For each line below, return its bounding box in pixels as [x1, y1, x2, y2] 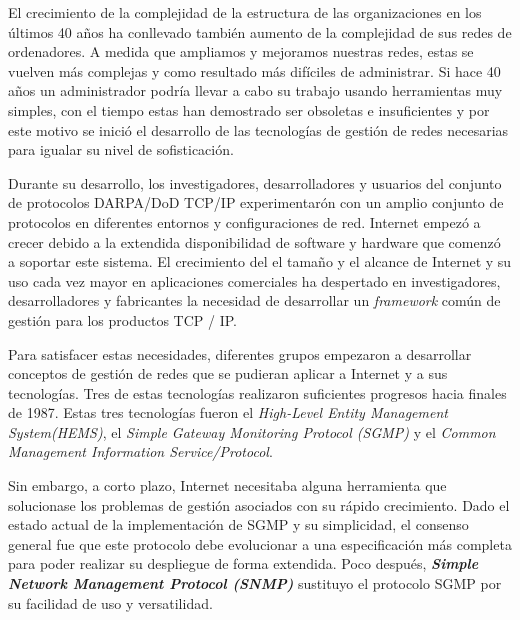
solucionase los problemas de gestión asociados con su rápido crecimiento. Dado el [8, 494, 510, 515]
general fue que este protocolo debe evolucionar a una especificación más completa [8, 533, 512, 554]
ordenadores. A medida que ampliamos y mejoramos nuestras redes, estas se [8, 41, 474, 62]
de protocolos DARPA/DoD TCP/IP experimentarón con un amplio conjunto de [8, 192, 504, 213]
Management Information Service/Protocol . [8, 441, 273, 462]
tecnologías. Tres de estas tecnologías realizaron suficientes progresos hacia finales [8, 382, 507, 403]
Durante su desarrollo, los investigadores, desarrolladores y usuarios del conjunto [8, 172, 502, 193]
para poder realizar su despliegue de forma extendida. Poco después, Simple [8, 553, 479, 574]
